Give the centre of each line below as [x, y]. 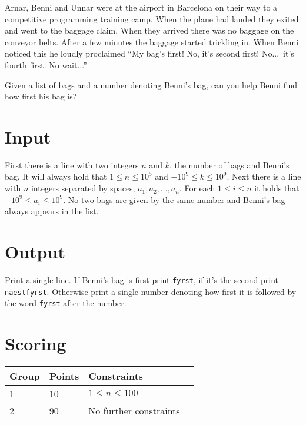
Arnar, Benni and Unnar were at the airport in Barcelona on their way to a [141, 7]
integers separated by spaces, [83, 188]
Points [64, 376]
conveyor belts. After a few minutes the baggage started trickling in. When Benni [152, 41]
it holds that [277, 188]
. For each [197, 188]
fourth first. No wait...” [46, 64]
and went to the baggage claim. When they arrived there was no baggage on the [149, 30]
